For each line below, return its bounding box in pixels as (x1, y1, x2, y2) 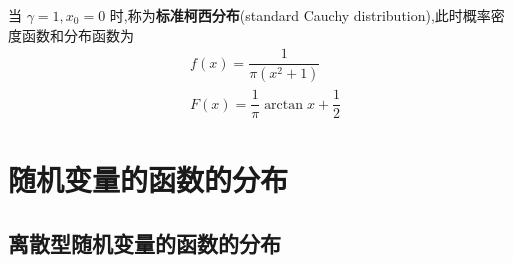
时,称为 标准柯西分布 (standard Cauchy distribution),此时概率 (109, 5, 491, 25)
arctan (264, 97, 304, 112)
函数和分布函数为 (21, 24, 134, 45)
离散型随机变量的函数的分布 (8, 227, 281, 258)
